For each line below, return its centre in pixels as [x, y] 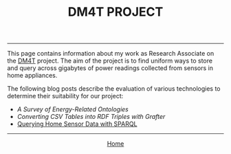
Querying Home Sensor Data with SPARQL [77, 124]
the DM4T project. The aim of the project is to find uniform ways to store [110, 61]
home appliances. [32, 76]
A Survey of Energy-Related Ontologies [73, 109]
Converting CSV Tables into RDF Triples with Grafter [91, 117]
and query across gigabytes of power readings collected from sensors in [110, 68]
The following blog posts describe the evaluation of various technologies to [114, 89]
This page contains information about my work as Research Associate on [111, 54]
